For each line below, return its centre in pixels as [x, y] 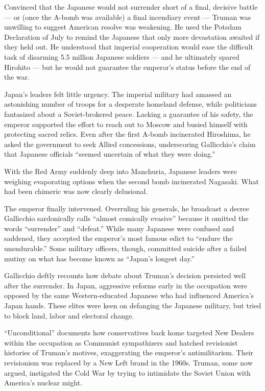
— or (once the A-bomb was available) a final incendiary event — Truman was [128, 17]
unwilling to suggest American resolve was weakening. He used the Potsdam [123, 27]
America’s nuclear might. [43, 383]
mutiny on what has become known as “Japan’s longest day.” [100, 258]
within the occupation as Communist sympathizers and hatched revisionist [121, 342]
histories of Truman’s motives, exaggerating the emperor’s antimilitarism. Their [129, 352]
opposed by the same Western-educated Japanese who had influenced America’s [129, 295]
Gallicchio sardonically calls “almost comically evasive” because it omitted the [126, 218]
